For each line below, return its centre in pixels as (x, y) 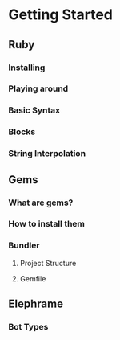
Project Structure (48, 263)
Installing (27, 68)
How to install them (47, 224)
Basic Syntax (34, 110)
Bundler (24, 245)
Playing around (38, 88)
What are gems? (41, 203)
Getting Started (61, 15)
